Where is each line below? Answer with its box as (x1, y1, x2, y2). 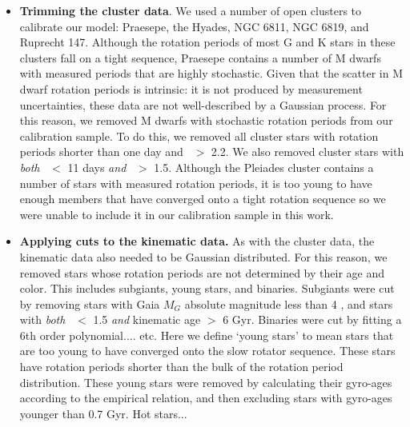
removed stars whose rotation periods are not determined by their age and (19, 264, 384, 281)
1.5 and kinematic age (93, 311, 201, 328)
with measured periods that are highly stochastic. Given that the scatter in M (19, 65, 403, 82)
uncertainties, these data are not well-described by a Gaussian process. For (19, 96, 387, 113)
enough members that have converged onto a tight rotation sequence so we (19, 190, 386, 207)
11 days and (67, 158, 127, 175)
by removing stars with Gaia (19, 295, 160, 312)
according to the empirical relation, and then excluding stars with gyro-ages (19, 389, 392, 406)
